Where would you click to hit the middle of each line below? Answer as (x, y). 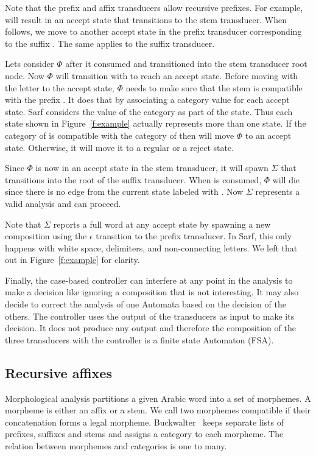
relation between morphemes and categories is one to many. (116, 446)
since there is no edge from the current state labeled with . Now (124, 191)
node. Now (25, 75)
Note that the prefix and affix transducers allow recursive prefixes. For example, (154, 7)
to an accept (268, 135)
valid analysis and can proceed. (63, 203)
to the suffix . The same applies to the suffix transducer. (110, 43)
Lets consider (30, 64)
